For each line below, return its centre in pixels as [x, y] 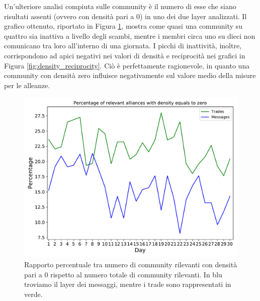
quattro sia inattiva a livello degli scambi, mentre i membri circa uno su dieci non [130, 35]
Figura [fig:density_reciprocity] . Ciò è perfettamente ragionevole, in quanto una [127, 65]
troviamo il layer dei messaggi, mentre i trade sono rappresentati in [128, 284]
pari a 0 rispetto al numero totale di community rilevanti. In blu [123, 274]
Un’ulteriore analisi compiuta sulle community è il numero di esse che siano [120, 6]
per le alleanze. [27, 85]
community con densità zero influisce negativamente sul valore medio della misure [130, 75]
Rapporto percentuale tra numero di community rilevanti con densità [131, 264]
